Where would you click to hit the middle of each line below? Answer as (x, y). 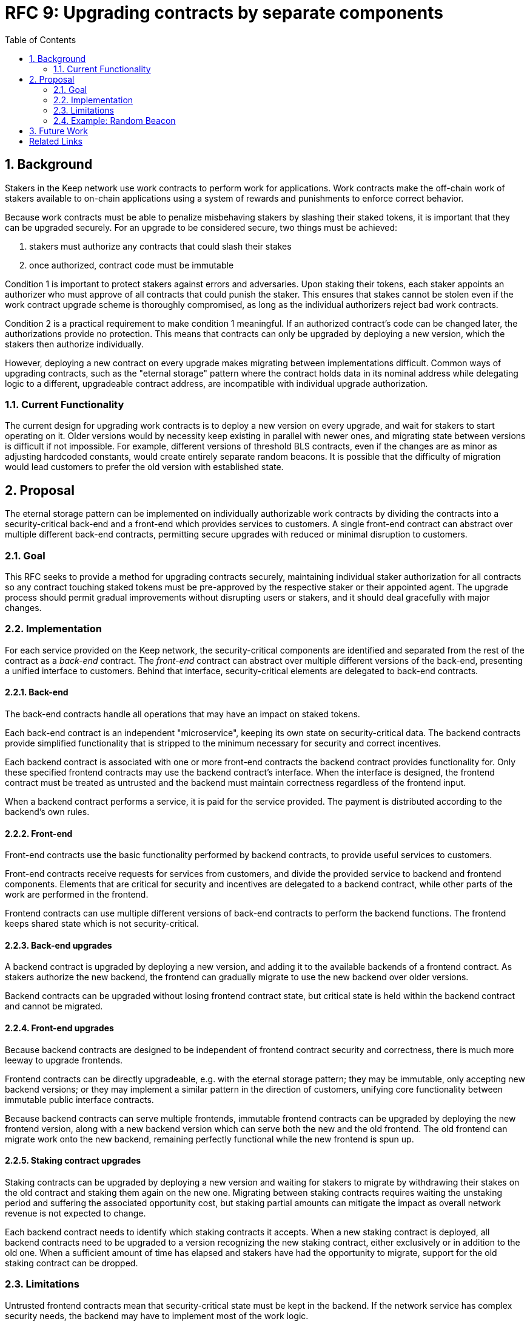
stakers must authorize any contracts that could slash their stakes (160, 246)
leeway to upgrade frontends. (64, 1060)
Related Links (56, 141)
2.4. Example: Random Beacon (115, 120)
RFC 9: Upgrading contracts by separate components (224, 13)
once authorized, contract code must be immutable (132, 265)
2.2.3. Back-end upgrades (59, 945)
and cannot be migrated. (54, 1006)
